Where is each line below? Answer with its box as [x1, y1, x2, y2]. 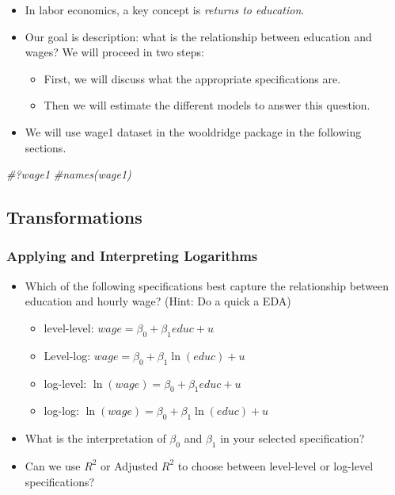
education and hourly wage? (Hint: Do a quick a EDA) [25, 293, 291, 309]
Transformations [6, 205, 142, 229]
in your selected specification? [220, 430, 365, 447]
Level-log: [44, 347, 91, 363]
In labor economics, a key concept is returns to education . [25, 2, 305, 17]
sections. [25, 139, 66, 155]
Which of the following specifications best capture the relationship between [25, 277, 389, 294]
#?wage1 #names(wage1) [6, 166, 131, 182]
